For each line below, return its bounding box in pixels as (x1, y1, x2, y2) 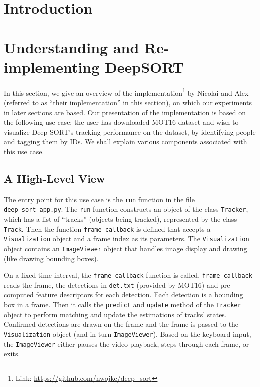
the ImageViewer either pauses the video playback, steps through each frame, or (4, 338, 249, 349)
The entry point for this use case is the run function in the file (4, 194, 195, 204)
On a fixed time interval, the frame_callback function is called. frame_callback (4, 270, 252, 280)
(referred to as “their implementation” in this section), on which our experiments (4, 97, 252, 107)
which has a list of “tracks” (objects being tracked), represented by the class (4, 214, 237, 224)
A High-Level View (4, 170, 105, 186)
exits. (4, 348, 20, 359)
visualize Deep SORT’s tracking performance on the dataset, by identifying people (4, 126, 256, 137)
